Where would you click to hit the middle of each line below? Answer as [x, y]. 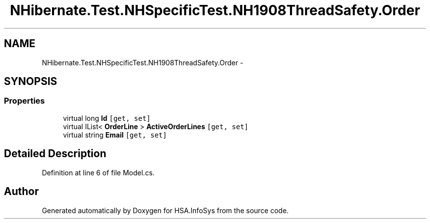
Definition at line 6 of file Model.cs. [98, 172]
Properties [25, 101]
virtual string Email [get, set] [115, 135]
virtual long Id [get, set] [107, 118]
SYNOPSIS [31, 82]
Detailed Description [55, 154]
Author [21, 192]
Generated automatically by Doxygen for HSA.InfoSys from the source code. [165, 210]
